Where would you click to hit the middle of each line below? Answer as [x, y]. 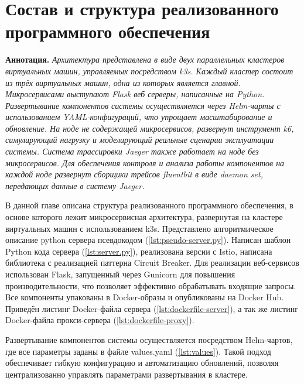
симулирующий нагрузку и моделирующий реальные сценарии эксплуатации [140, 140]
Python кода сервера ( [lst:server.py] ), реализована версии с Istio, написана [139, 251]
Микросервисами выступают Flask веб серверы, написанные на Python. [135, 94]
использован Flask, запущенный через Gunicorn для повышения [120, 274]
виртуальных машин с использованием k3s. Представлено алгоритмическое [139, 228]
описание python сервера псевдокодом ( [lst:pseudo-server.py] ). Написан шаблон [148, 240]
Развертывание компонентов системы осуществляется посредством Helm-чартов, [149, 339]
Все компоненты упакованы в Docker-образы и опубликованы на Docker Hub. [145, 297]
